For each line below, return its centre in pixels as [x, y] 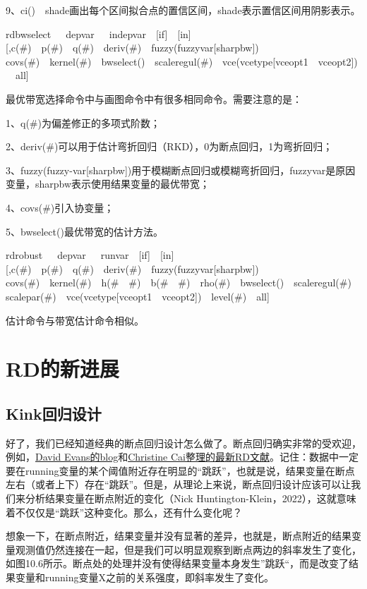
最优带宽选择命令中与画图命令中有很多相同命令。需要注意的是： [154, 98]
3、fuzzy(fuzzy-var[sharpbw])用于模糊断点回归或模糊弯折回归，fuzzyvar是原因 [181, 170]
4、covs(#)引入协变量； [60, 207]
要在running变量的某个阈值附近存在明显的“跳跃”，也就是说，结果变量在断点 [180, 470]
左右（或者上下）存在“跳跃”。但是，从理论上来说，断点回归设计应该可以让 [179, 484]
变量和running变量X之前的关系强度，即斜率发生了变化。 [145, 577]
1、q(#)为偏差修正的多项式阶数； [83, 122]
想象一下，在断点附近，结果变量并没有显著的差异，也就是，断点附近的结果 [179, 536]
